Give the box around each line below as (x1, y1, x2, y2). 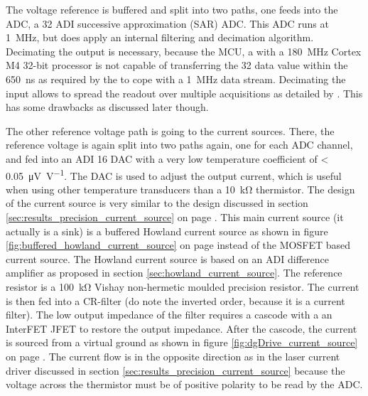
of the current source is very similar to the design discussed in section (6, 196, 308, 210)
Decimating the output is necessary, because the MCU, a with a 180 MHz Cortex (6, 43, 362, 58)
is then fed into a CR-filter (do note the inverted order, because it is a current (6, 293, 345, 308)
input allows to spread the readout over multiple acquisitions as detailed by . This (6, 85, 363, 100)
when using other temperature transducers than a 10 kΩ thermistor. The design (6, 181, 355, 196)
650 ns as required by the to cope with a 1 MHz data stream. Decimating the (6, 71, 346, 86)
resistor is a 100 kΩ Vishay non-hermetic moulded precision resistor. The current (6, 279, 359, 294)
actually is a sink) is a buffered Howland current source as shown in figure (6, 223, 328, 238)
